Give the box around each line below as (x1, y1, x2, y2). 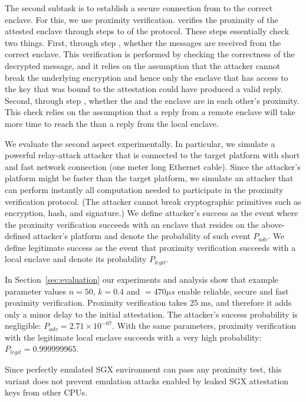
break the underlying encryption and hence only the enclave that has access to (5, 71, 288, 83)
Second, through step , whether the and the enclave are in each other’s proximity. (5, 94, 300, 106)
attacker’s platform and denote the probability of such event (33, 230, 251, 242)
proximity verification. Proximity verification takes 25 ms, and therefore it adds (5, 296, 292, 309)
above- (261, 218, 285, 230)
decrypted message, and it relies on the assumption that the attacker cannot (5, 59, 281, 71)
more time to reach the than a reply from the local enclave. (5, 117, 219, 129)
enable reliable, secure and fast (177, 285, 289, 297)
